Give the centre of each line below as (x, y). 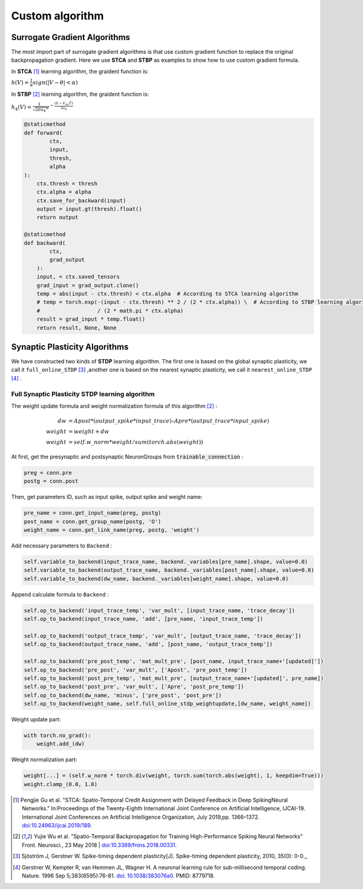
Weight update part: (36, 719)
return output (57, 217)
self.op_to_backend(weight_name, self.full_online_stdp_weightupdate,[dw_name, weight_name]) (168, 704)
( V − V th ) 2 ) (64, 103)
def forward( (43, 133)
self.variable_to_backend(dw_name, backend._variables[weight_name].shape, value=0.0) (156, 579)
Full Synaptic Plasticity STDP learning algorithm (83, 394)
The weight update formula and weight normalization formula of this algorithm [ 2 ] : (114, 406)
